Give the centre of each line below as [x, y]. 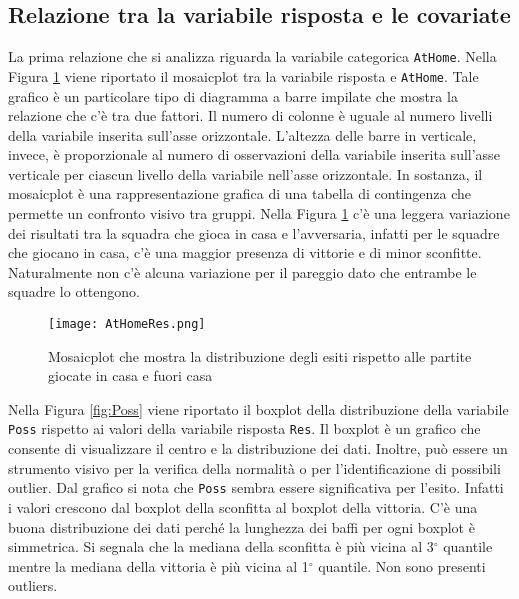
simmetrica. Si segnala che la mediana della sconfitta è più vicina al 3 [221, 546]
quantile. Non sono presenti [402, 565]
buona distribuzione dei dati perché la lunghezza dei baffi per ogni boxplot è [241, 526]
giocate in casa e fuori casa [130, 375]
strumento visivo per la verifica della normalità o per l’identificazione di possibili [254, 467]
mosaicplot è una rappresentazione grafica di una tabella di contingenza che [240, 193]
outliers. [33, 585]
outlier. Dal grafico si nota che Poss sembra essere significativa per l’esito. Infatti [256, 487]
